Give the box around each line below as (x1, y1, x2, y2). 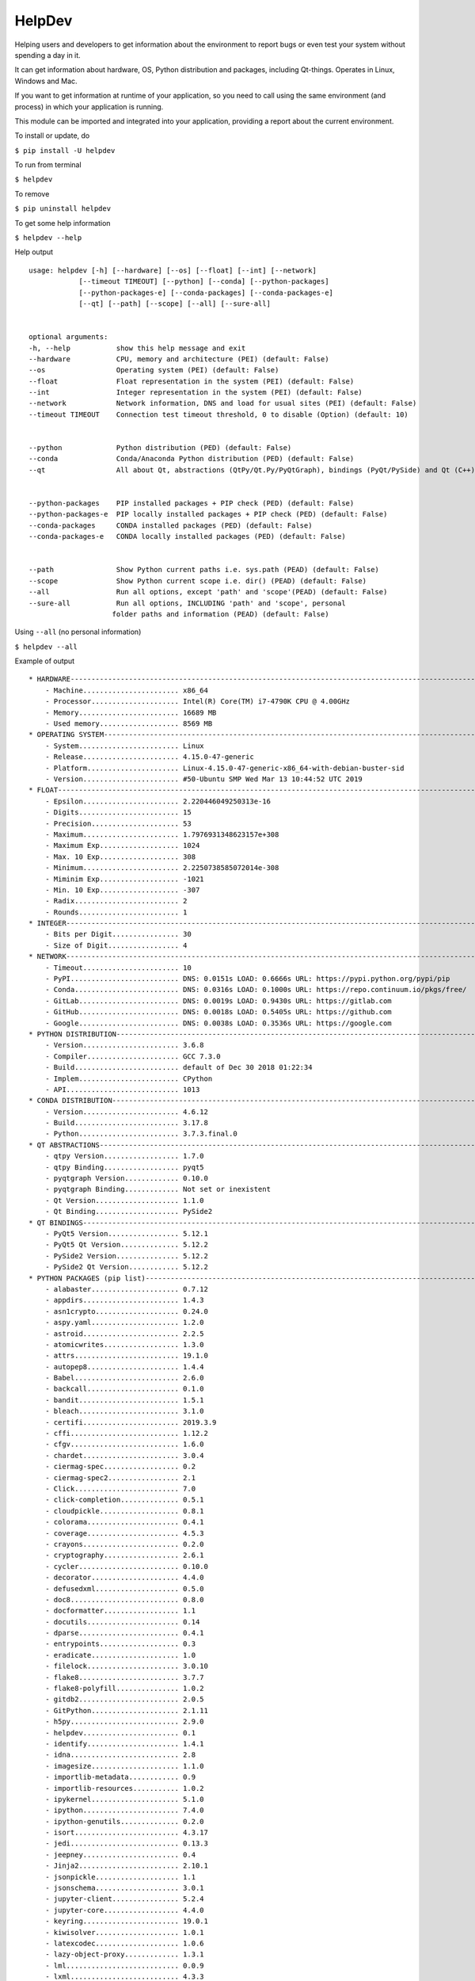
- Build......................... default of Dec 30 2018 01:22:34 (44, 1063, 313, 1072)
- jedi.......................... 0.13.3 (44, 1839, 209, 1848)
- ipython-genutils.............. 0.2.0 (44, 1817, 205, 1826)
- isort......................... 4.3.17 (44, 1828, 209, 1838)
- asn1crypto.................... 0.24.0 (44, 1307, 209, 1315)
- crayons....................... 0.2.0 (44, 1540, 205, 1548)
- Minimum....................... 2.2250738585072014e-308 (44, 864, 279, 872)
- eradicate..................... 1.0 (44, 1651, 196, 1659)
